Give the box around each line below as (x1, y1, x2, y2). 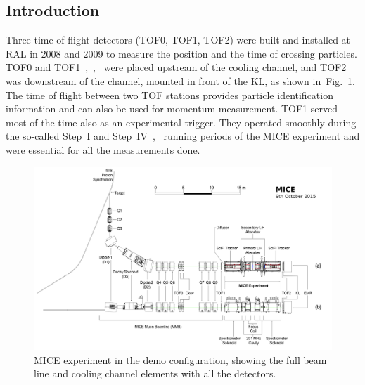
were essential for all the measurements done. (6, 142, 200, 157)
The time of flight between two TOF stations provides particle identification (6, 87, 333, 102)
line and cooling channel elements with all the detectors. (34, 366, 276, 381)
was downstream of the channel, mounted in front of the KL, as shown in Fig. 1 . (6, 73, 356, 88)
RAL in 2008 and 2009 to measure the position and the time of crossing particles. (6, 46, 357, 60)
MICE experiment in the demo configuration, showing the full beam (34, 352, 327, 367)
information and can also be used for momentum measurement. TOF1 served (6, 101, 338, 116)
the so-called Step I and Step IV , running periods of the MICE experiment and (6, 129, 360, 143)
